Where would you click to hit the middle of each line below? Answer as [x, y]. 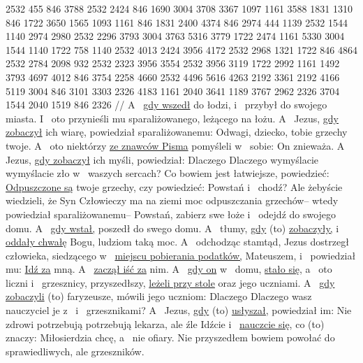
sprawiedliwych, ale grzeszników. [75, 351]
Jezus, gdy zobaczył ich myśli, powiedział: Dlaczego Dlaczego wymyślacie [162, 159]
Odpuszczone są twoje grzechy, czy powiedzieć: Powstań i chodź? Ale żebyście [174, 186]
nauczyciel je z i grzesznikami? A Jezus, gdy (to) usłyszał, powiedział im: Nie [179, 310]
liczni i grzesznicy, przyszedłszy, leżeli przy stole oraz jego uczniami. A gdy [170, 282]
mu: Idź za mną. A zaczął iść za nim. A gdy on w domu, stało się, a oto [169, 269]
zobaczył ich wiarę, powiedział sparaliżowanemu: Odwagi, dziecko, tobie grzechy [177, 132]
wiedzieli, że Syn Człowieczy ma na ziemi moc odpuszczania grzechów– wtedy [172, 200]
